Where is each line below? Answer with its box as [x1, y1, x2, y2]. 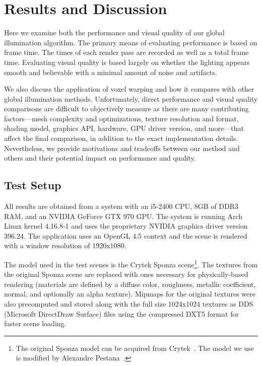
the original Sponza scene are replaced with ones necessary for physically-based [4, 269, 248, 279]
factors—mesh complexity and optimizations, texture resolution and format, [4, 113, 239, 123]
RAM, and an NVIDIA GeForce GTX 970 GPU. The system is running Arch [4, 210, 243, 221]
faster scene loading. [4, 318, 67, 329]
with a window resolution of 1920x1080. [4, 240, 126, 251]
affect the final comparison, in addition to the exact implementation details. [4, 133, 238, 143]
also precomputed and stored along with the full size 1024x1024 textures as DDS [4, 299, 253, 309]
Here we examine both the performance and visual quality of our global [4, 27, 225, 38]
